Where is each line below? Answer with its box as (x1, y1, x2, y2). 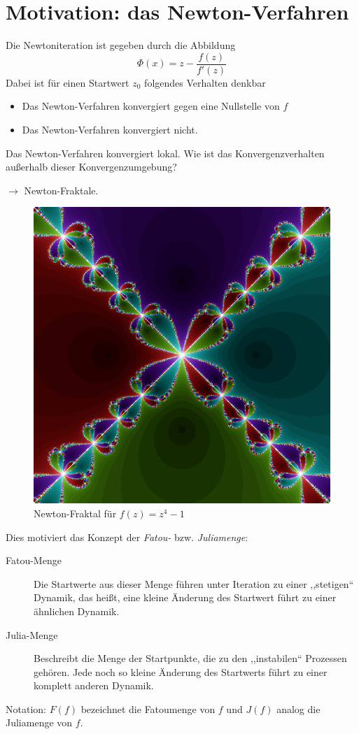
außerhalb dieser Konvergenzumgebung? (6, 159, 177, 174)
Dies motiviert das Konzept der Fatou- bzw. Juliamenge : (6, 529, 248, 544)
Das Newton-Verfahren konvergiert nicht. (22, 122, 198, 136)
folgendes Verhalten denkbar (144, 75, 266, 89)
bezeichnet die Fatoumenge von (80, 701, 216, 716)
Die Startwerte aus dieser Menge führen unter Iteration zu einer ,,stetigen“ (34, 576, 354, 591)
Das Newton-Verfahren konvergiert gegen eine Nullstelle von (22, 99, 280, 113)
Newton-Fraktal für (34, 505, 117, 520)
